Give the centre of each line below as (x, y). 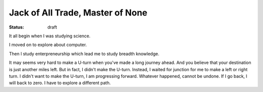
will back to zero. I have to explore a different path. (60, 83)
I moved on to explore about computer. (48, 45)
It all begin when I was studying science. (50, 36)
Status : (17, 27)
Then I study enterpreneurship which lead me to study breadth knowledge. (84, 54)
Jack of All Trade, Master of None (78, 13)
